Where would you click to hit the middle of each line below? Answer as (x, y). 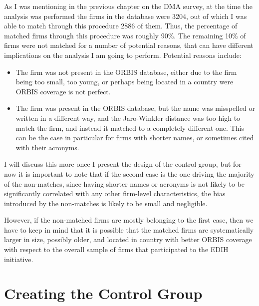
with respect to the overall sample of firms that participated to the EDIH (116, 249)
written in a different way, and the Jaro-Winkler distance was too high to (128, 118)
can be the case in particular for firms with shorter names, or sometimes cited (135, 138)
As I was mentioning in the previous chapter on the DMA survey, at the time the (128, 6)
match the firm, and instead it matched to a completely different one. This (130, 128)
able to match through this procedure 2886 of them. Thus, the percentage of (121, 26)
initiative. (19, 259)
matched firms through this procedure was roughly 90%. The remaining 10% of (125, 35)
